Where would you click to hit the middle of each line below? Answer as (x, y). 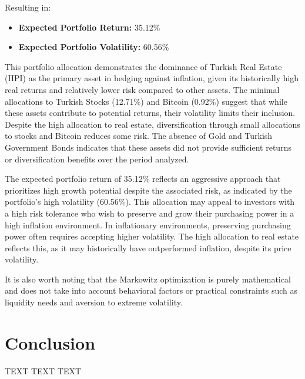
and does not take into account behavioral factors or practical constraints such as (151, 290)
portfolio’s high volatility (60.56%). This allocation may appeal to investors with (150, 202)
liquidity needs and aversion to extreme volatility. (94, 302)
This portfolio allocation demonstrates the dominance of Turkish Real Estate (143, 66)
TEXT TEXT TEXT (43, 370)
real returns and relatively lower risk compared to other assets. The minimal (142, 89)
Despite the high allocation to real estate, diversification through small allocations (152, 124)
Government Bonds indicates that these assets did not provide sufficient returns (148, 147)
